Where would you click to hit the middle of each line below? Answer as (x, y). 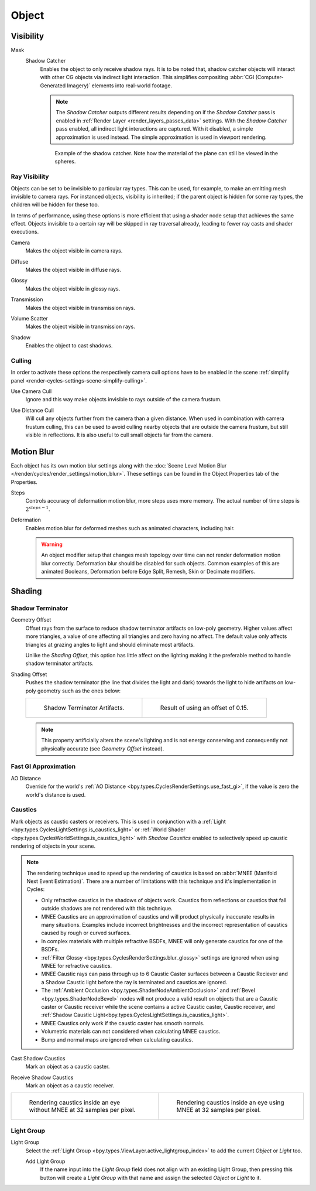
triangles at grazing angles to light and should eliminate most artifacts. (110, 644)
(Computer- (269, 77)
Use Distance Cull (32, 410)
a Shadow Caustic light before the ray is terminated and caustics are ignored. (134, 982)
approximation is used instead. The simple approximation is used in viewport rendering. (161, 137)
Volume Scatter (29, 318)
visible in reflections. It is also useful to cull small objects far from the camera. (119, 435)
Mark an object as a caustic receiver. (70, 1086)
